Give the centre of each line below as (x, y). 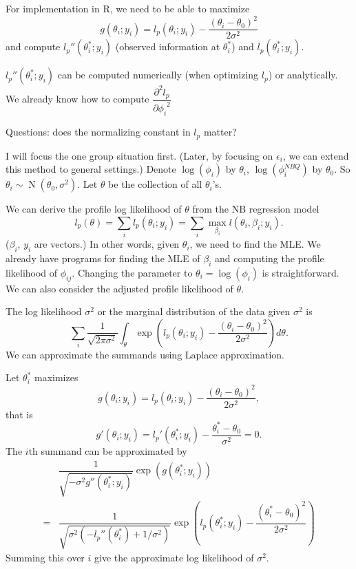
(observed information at (168, 46)
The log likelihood (44, 311)
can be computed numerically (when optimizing (158, 75)
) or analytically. (303, 75)
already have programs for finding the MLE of (103, 258)
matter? (220, 132)
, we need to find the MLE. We (255, 244)
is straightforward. (301, 272)
